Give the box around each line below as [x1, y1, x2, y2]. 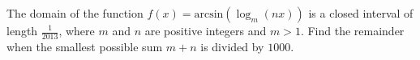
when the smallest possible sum [6, 38, 163, 54]
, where [58, 22, 95, 38]
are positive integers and [144, 22, 267, 38]
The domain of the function [6, 5, 144, 21]
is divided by [200, 38, 264, 54]
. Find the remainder [300, 22, 405, 38]
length [6, 22, 38, 38]
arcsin [194, 9, 224, 20]
